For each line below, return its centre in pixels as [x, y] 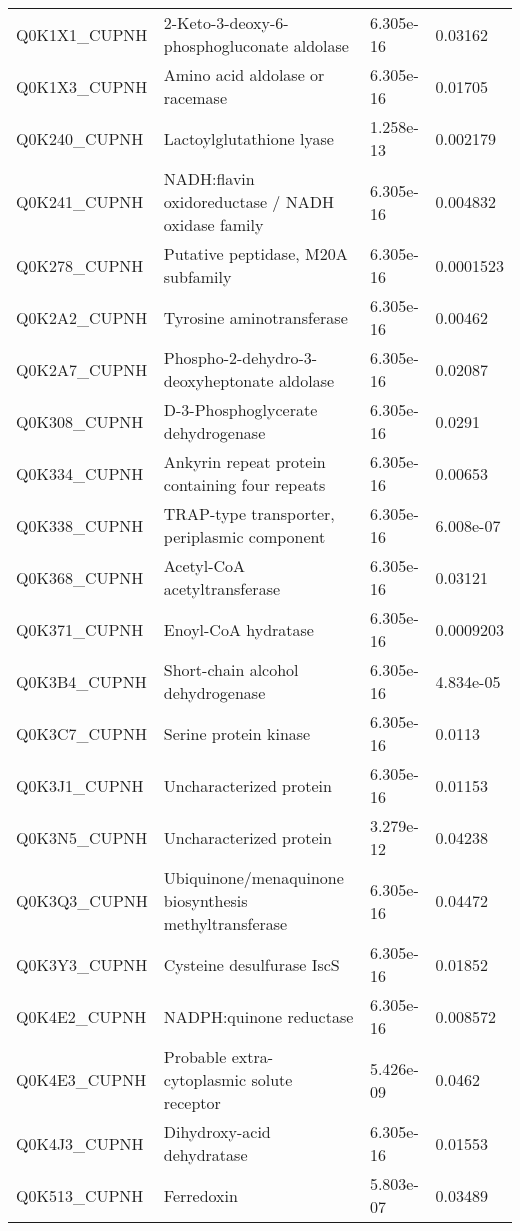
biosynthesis [205, 900]
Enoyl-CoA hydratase [238, 629]
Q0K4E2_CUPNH [81, 1016]
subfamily [197, 276]
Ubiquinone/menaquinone [253, 877]
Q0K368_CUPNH [80, 577]
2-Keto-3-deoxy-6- [226, 22]
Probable [195, 1056]
